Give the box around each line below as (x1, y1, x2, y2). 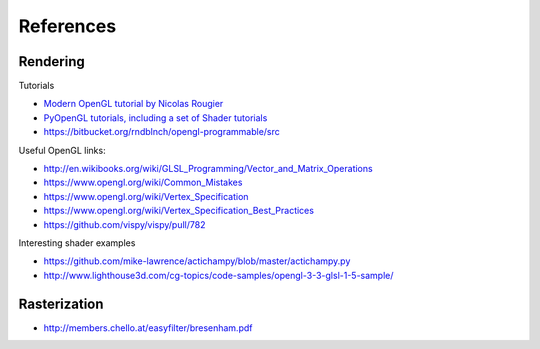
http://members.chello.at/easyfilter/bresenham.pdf (43, 321, 253, 334)
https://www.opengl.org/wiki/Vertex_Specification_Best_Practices (43, 205, 315, 217)
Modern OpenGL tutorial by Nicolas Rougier (43, 98, 224, 110)
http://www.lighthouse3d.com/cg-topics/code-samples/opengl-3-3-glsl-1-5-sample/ (43, 269, 394, 281)
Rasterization (18, 295, 104, 312)
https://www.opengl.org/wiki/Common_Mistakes (43, 176, 243, 189)
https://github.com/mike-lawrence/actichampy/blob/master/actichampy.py (43, 255, 351, 267)
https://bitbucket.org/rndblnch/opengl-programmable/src (43, 126, 280, 138)
